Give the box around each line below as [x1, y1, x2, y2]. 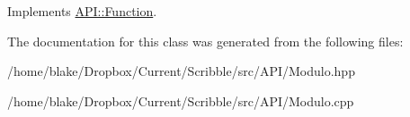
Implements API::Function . [7, 2, 157, 20]
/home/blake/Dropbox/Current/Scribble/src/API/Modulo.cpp [7, 91, 354, 110]
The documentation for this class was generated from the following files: [7, 31, 404, 50]
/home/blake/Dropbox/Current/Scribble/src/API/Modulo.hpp [7, 62, 355, 80]
